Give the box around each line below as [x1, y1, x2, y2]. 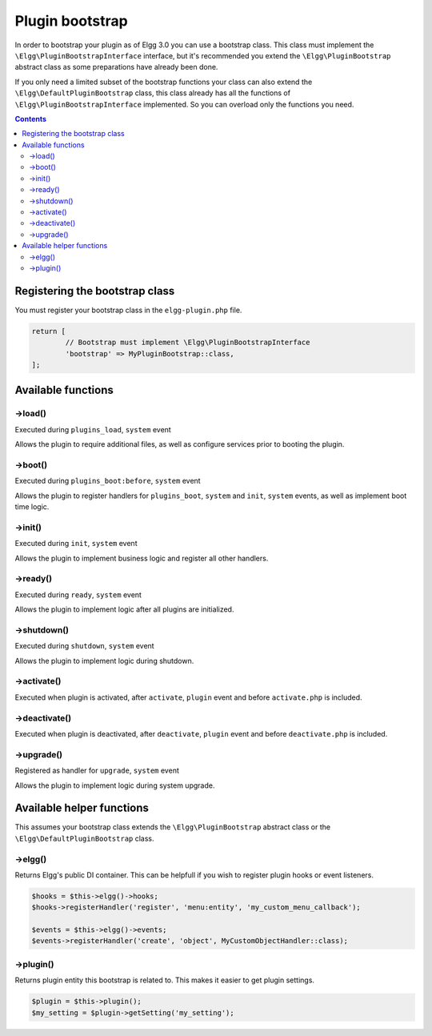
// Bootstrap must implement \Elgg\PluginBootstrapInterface [65, 338, 310, 347]
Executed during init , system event [14, 539, 138, 548]
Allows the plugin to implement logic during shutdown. [14, 656, 194, 665]
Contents [14, 114, 47, 123]
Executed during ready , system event [14, 589, 142, 600]
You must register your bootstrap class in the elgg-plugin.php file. [14, 305, 242, 315]
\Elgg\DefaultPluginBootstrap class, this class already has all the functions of [14, 88, 291, 98]
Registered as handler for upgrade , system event [14, 765, 179, 776]
